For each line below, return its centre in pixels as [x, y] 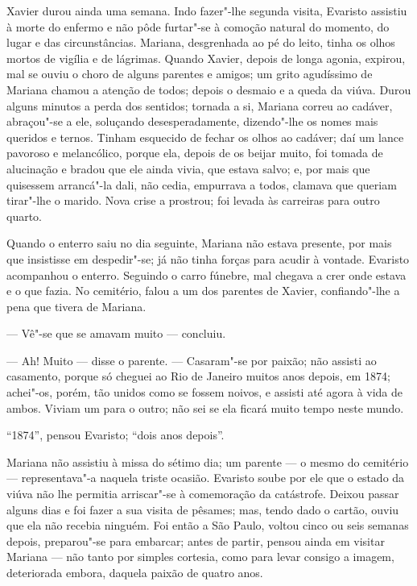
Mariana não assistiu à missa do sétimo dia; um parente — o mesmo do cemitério [208, 461]
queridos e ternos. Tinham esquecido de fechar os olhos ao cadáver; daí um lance [205, 137]
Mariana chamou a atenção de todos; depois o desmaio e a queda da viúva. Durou [209, 89]
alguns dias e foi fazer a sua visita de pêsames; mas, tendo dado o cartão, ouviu [203, 509]
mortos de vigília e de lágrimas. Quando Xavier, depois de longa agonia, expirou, [206, 58]
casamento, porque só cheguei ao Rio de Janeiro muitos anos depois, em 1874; [198, 376]
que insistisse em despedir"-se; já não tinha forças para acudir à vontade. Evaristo [208, 258]
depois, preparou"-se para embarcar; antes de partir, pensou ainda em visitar [196, 540]
